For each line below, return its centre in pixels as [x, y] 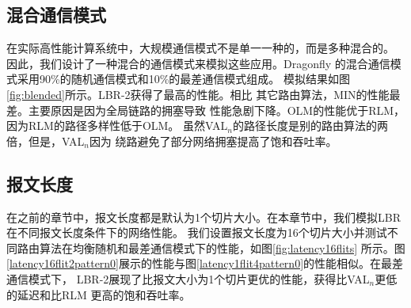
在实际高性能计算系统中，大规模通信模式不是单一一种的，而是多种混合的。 [200, 48]
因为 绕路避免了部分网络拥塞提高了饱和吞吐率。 [213, 141]
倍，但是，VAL [46, 141]
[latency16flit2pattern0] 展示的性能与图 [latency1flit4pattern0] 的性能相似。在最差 [205, 263]
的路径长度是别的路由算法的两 [310, 125]
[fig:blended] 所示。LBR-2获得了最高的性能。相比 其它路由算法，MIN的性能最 [204, 94]
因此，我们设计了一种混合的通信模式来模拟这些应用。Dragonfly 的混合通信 [198, 63]
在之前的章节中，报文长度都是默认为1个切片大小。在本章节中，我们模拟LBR [204, 217]
